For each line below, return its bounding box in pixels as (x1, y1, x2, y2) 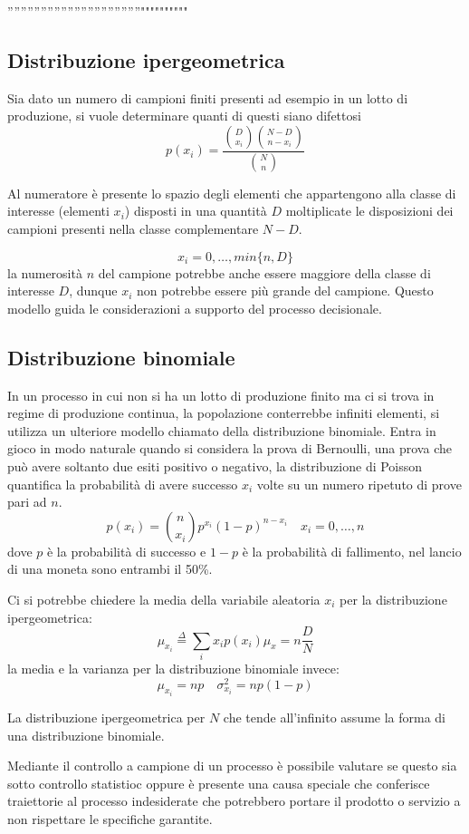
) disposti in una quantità (124, 201, 267, 220)
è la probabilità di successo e (46, 541, 206, 560)
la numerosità (7, 263, 82, 282)
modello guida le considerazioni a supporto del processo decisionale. (7, 298, 382, 317)
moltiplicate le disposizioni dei (285, 201, 454, 220)
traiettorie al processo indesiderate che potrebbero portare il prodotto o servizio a (7, 791, 461, 810)
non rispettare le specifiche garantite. (7, 810, 213, 829)
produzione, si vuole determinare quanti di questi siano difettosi (7, 106, 361, 125)
